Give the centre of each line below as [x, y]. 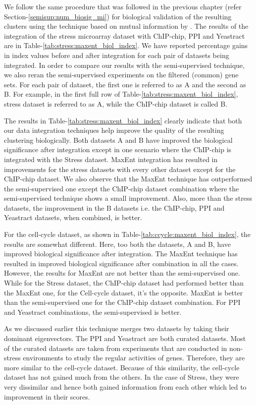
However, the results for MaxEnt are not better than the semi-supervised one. [122, 273]
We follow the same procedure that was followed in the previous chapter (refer [123, 6]
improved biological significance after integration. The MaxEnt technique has [121, 254]
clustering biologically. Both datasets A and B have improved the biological [118, 140]
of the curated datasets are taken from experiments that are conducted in [116, 348]
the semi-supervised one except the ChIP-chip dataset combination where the [122, 188]
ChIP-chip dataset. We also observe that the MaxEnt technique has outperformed [128, 179]
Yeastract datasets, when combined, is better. [73, 217]
